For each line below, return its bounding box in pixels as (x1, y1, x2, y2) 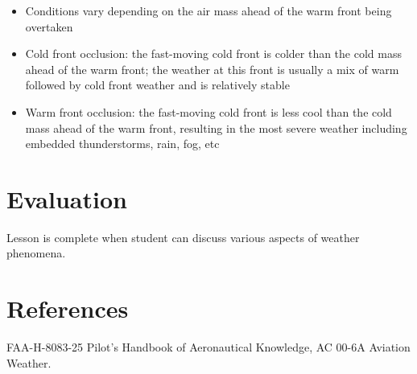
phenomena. (6, 245, 66, 261)
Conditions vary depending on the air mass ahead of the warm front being (25, 2, 392, 18)
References (6, 292, 129, 325)
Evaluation (6, 182, 127, 215)
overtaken (25, 18, 73, 35)
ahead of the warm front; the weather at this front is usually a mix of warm (25, 60, 399, 77)
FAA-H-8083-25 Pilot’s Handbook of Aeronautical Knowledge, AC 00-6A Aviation (6, 339, 411, 356)
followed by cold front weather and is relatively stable (25, 76, 290, 93)
